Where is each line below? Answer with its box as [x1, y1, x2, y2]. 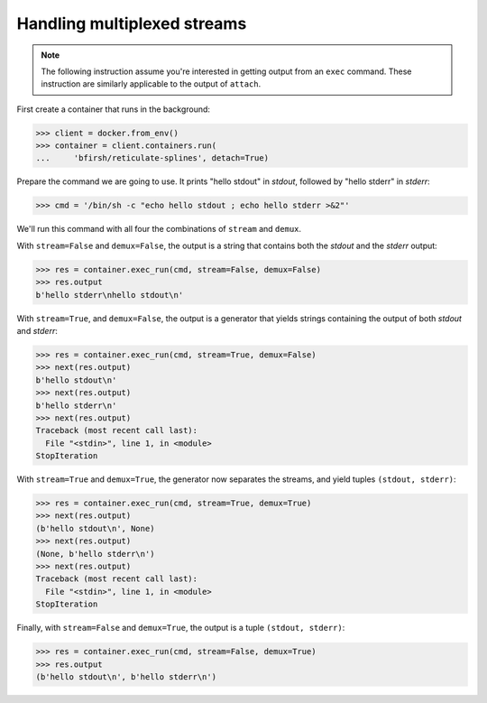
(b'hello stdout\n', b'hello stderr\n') [35, 671, 216, 681]
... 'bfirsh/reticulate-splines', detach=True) [35, 153, 270, 163]
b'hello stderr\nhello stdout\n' [35, 290, 184, 300]
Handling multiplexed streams [16, 14, 247, 33]
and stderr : [16, 325, 58, 336]
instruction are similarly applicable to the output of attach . [41, 79, 262, 89]
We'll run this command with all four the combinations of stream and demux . [16, 224, 302, 235]
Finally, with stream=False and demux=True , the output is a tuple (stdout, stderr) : [16, 623, 345, 634]
